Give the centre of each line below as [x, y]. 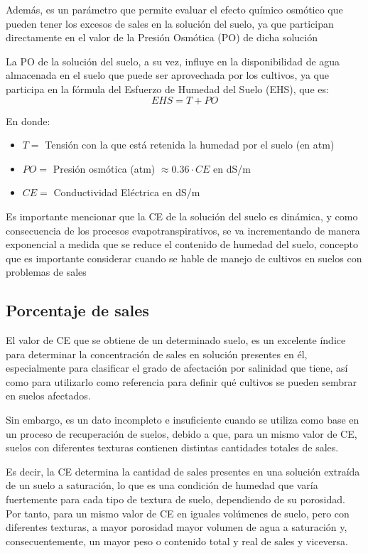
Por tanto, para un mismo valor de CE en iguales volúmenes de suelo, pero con [178, 513]
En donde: [28, 120]
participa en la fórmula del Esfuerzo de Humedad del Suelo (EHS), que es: [167, 88]
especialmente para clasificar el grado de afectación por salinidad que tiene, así [177, 368]
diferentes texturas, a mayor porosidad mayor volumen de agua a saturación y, [177, 527]
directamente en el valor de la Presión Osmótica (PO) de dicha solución [162, 37]
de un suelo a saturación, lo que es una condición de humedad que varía [162, 485]
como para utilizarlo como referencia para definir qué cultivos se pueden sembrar [182, 381]
